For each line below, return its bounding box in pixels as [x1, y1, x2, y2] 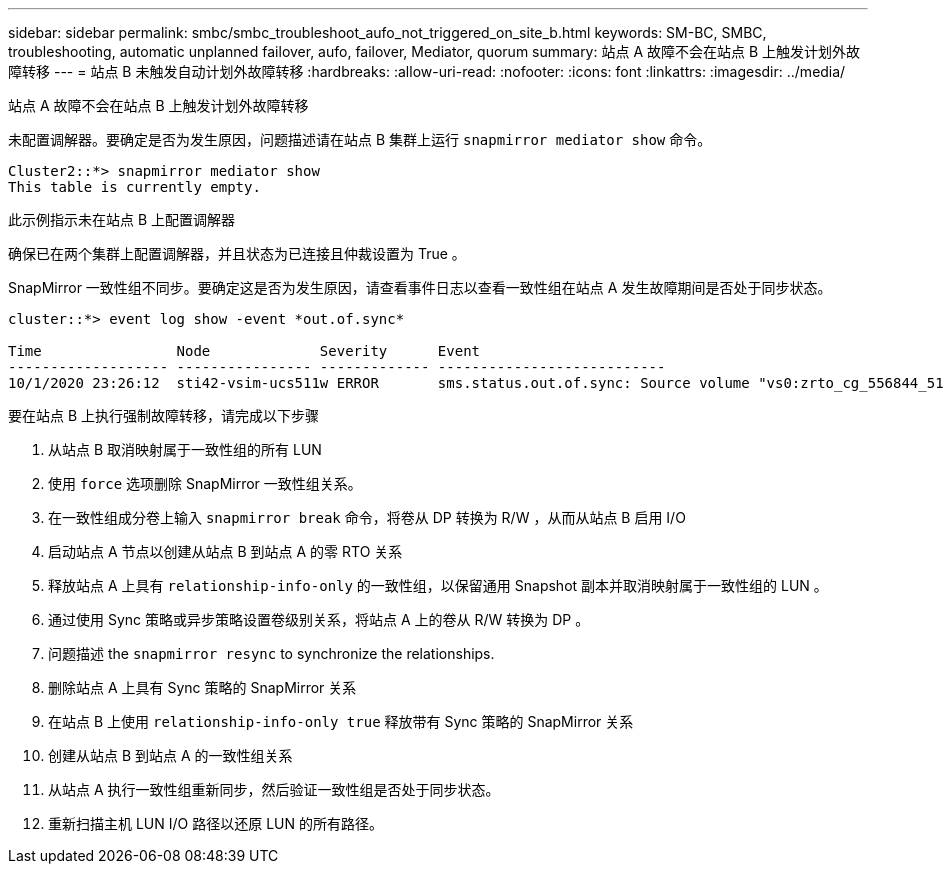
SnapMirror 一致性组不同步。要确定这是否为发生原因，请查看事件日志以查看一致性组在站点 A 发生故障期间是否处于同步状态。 [8, 279, 832, 296]
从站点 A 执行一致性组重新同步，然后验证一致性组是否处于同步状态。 [48, 781, 500, 798]
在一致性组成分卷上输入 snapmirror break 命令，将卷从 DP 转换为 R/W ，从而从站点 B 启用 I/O [48, 509, 686, 526]
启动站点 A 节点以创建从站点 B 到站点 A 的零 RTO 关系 [48, 543, 403, 560]
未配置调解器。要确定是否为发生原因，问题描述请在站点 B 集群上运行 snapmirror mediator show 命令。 [8, 131, 712, 148]
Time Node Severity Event [8, 343, 481, 359]
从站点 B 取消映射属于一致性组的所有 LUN [48, 441, 322, 458]
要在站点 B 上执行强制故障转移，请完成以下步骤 [8, 407, 320, 424]
